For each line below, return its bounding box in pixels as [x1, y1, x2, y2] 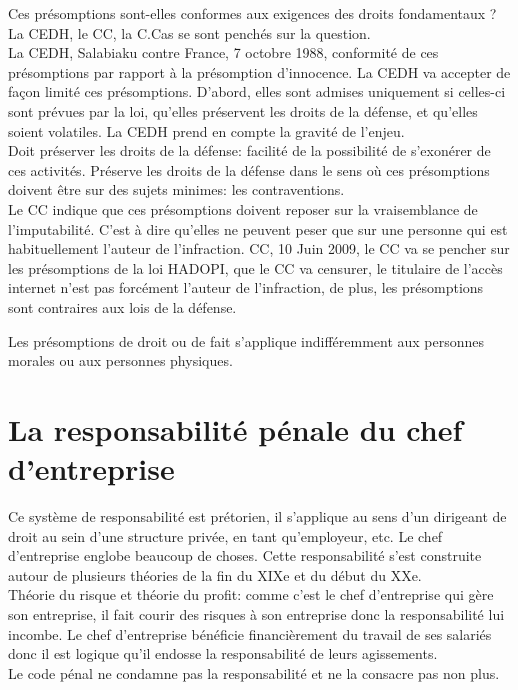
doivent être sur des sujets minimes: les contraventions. [8, 179, 345, 200]
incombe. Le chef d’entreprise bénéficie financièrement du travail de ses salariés [8, 623, 492, 644]
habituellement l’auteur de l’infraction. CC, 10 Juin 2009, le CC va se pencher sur [8, 238, 510, 259]
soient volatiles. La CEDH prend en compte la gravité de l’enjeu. [8, 120, 405, 141]
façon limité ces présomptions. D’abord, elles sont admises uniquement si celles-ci [8, 81, 506, 102]
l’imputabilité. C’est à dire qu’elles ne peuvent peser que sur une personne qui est [8, 218, 508, 239]
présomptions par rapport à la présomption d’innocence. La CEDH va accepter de [8, 61, 511, 82]
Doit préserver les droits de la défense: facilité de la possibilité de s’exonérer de [8, 140, 491, 161]
